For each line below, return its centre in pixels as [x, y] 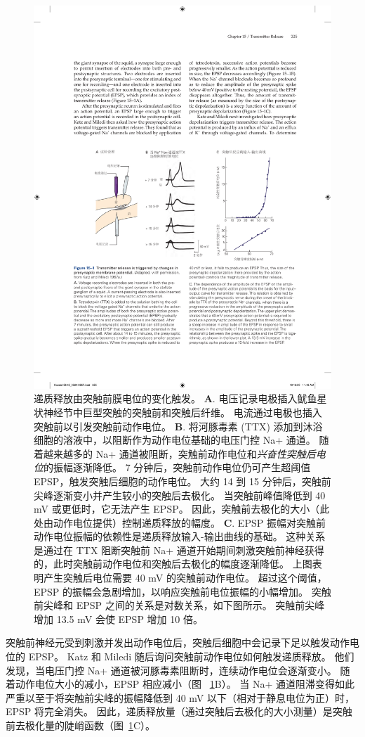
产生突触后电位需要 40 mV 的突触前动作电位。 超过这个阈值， [185, 578]
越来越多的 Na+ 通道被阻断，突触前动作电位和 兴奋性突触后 [179, 453]
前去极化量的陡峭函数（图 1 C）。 [81, 725]
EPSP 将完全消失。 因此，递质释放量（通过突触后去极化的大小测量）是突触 [179, 711]
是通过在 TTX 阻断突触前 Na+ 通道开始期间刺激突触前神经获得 [179, 550]
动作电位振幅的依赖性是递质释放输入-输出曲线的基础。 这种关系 [180, 536]
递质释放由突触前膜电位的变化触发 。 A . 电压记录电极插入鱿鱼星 [180, 398]
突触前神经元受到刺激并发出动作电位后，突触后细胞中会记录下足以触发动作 [178, 642]
